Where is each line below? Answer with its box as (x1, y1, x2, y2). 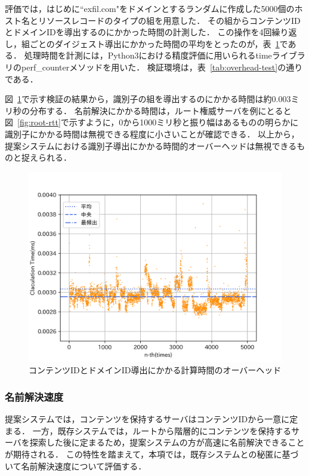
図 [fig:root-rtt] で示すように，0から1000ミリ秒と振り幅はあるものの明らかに (5, 116, 299, 128)
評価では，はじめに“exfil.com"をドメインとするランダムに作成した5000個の (5, 2, 295, 14)
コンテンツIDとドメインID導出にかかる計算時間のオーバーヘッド (29, 364, 282, 376)
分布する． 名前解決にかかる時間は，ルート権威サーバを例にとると (29, 104, 292, 116)
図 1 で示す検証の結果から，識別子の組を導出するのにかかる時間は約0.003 (5, 93, 291, 105)
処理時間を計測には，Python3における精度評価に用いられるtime (24, 49, 272, 62)
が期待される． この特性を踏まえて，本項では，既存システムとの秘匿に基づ (5, 447, 299, 460)
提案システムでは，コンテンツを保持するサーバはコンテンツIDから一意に (5, 413, 290, 425)
